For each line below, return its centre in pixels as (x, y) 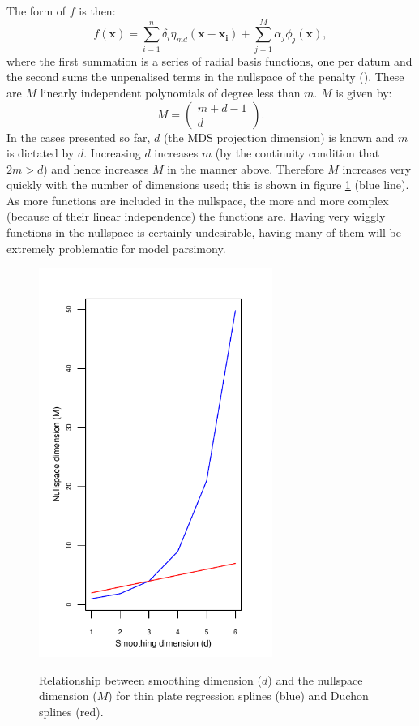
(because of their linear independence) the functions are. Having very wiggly (196, 216)
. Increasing (112, 153)
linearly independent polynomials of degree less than (170, 92)
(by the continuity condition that (297, 153)
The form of (36, 11)
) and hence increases (96, 168)
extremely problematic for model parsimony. (116, 248)
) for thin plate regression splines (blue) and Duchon (238, 696)
